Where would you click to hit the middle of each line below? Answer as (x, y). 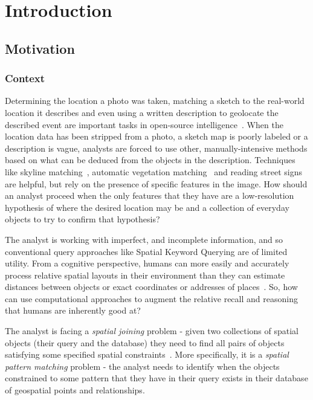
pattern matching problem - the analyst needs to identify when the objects (142, 366)
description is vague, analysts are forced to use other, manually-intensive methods (156, 148)
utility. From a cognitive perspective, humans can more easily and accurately (147, 263)
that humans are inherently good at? (73, 310)
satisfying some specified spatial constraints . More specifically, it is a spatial (147, 354)
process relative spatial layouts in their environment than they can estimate (145, 275)
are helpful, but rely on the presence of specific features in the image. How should (156, 183)
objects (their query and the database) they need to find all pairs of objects (145, 342)
